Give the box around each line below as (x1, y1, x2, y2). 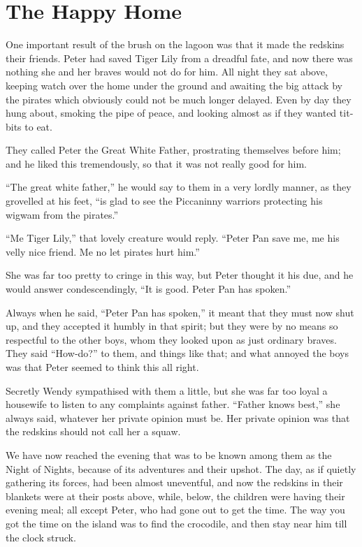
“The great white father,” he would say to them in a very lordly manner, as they (6, 180, 352, 194)
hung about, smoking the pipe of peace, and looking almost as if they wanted (6, 105, 337, 120)
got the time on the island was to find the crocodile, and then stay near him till (6, 516, 347, 530)
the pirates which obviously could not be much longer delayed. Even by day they (6, 92, 352, 106)
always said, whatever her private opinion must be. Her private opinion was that (6, 410, 350, 425)
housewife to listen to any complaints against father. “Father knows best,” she (6, 397, 340, 411)
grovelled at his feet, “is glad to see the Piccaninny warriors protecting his (6, 194, 323, 208)
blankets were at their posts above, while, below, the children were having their (6, 488, 345, 503)
